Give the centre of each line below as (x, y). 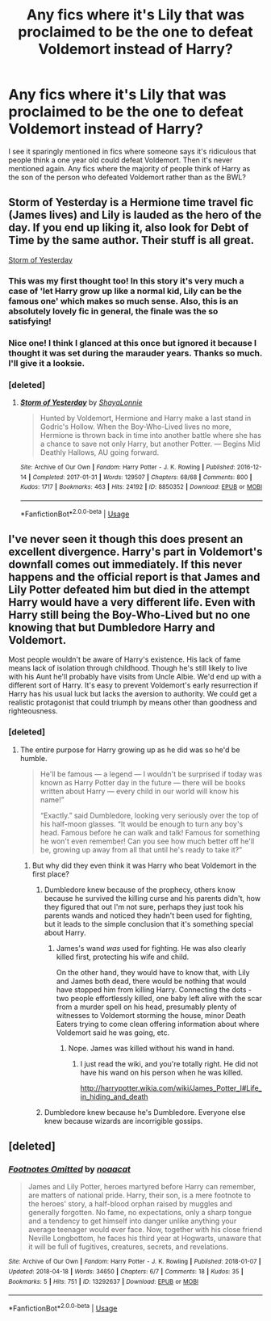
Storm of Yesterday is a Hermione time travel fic (131, 202)
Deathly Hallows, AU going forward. (100, 452)
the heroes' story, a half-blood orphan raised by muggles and (130, 1204)
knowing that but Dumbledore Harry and (112, 627)
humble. (33, 758)
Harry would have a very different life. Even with (132, 602)
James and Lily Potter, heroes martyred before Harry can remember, (142, 1187)
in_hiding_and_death (114, 1096)
